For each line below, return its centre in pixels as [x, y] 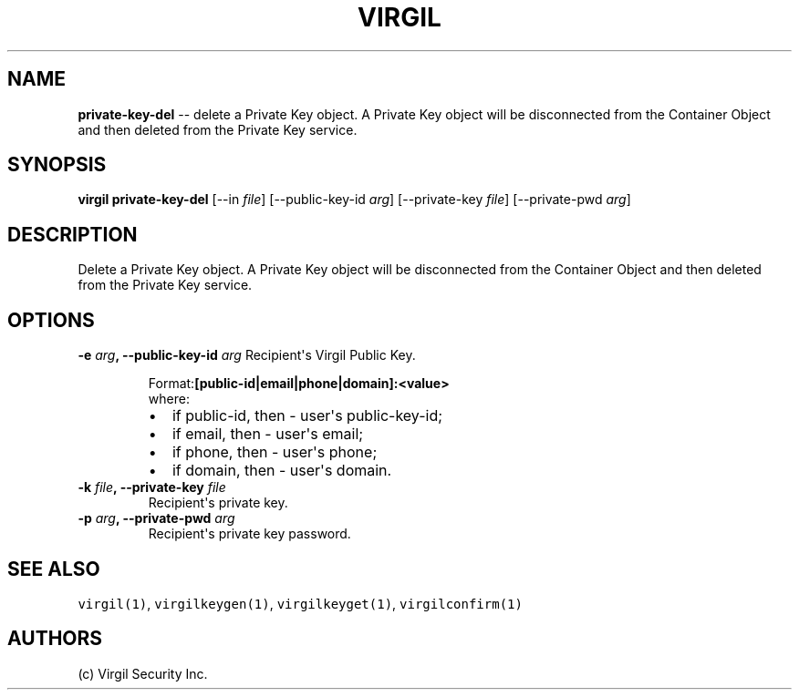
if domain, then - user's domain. [282, 471]
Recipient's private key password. [249, 534]
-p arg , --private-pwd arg [156, 518]
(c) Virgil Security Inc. [143, 673]
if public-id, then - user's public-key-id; [307, 416]
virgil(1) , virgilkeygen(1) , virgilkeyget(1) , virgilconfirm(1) [300, 603]
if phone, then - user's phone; [275, 452]
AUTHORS [55, 639]
